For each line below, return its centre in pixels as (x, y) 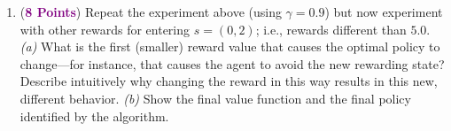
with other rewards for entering (105, 29)
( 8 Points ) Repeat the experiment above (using (151, 12)
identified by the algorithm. (94, 116)
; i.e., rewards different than (331, 29)
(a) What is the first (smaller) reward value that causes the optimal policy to (230, 46)
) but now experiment (384, 12)
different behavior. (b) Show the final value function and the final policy (215, 98)
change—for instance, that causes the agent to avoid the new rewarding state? (232, 63)
